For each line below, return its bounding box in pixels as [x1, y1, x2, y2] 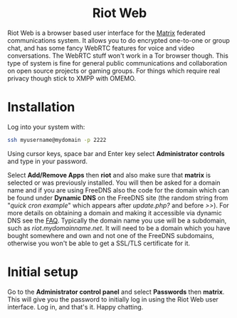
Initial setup [7, 264, 78, 279]
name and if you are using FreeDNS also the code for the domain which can [7, 185, 230, 194]
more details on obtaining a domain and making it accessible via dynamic [7, 208, 222, 217]
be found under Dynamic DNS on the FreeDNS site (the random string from [7, 193, 228, 202]
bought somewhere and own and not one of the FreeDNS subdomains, [7, 231, 215, 240]
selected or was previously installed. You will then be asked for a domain [7, 178, 221, 187]
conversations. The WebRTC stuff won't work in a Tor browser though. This [7, 51, 229, 60]
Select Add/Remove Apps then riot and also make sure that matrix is [7, 170, 211, 179]
